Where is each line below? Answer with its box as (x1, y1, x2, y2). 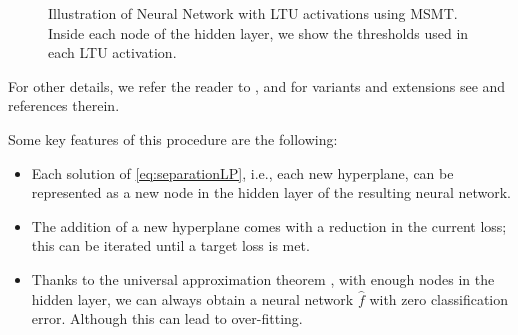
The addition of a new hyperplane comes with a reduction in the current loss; (31, 215, 507, 236)
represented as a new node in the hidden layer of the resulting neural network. (31, 182, 511, 203)
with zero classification (369, 288, 509, 309)
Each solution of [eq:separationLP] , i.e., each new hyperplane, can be (31, 162, 454, 183)
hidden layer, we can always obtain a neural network (31, 288, 354, 309)
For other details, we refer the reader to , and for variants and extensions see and (8, 75, 506, 96)
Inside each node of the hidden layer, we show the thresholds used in (48, 22, 469, 43)
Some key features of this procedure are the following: (8, 128, 338, 149)
